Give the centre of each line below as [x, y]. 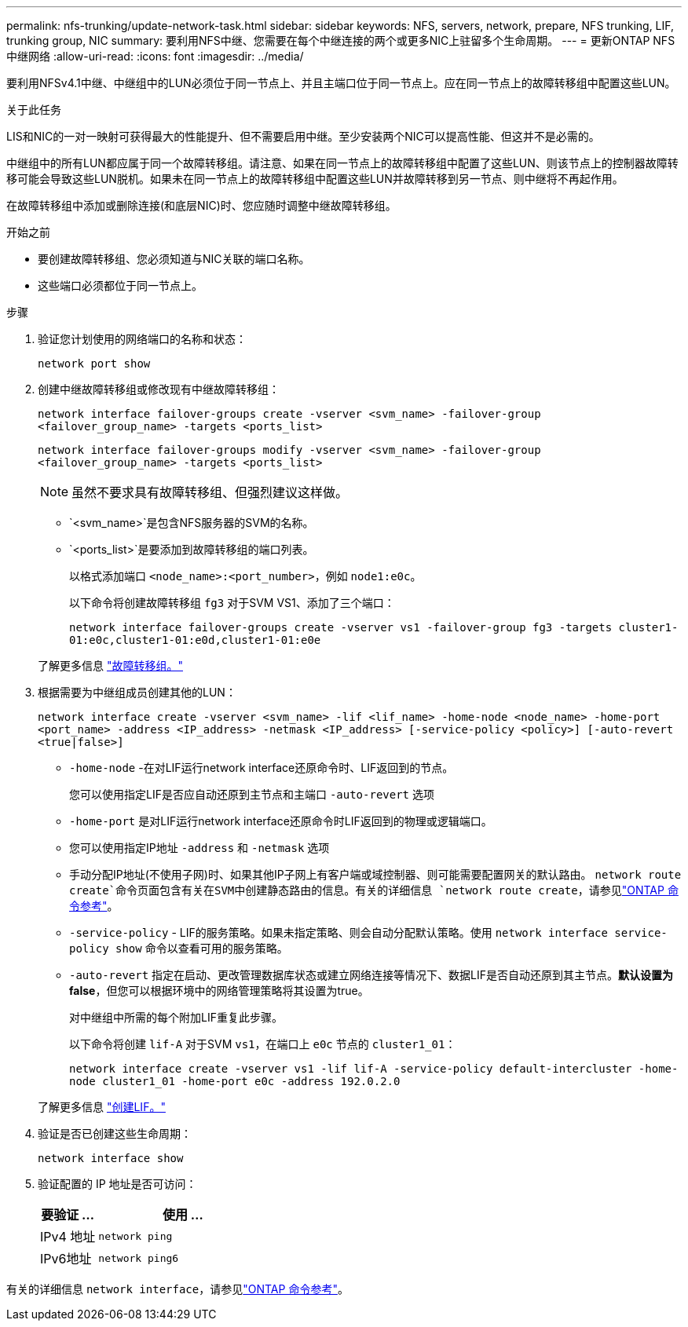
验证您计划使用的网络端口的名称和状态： [142, 339]
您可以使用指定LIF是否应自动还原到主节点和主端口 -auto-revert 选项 [252, 794]
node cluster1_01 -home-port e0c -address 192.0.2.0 [235, 1081]
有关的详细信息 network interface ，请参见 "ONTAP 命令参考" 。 [177, 1289]
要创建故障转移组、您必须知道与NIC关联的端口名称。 [174, 259]
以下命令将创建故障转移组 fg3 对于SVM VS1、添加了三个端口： [232, 603]
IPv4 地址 [68, 1237]
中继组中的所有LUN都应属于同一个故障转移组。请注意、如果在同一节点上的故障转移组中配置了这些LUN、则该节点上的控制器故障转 [342, 163]
